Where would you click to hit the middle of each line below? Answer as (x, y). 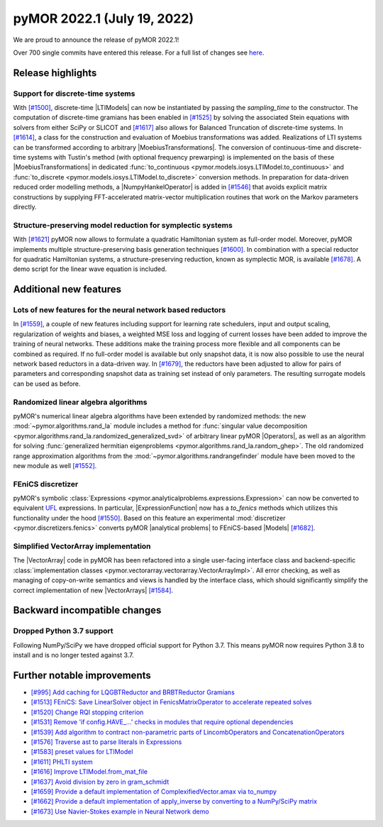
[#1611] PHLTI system (62, 762)
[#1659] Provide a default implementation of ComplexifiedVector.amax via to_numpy (154, 792)
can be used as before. (47, 384)
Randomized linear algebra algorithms (80, 402)
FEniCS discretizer (46, 484)
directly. (25, 207)
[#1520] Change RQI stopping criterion (87, 712)
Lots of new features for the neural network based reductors (120, 310)
